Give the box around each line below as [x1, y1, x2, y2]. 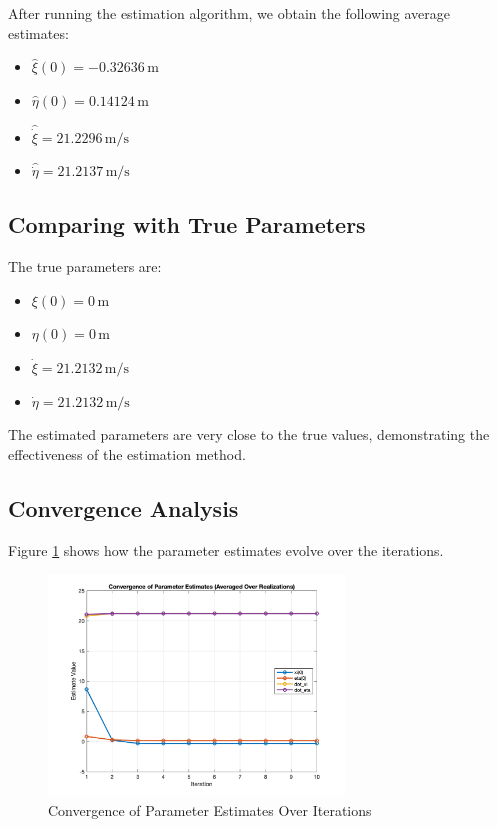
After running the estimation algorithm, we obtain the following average [8, 3, 451, 23]
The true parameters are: [8, 256, 162, 277]
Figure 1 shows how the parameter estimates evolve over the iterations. [8, 539, 444, 560]
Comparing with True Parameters [8, 209, 366, 240]
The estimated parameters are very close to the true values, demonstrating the [8, 424, 490, 445]
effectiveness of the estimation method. [8, 443, 246, 464]
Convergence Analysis [8, 492, 239, 523]
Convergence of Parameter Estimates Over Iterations [48, 800, 372, 821]
